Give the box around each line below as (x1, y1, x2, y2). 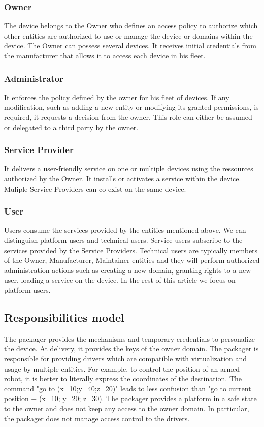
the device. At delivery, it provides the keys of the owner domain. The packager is (4, 343, 259, 354)
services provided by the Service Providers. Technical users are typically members (4, 245, 258, 255)
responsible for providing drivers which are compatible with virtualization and (4, 353, 247, 363)
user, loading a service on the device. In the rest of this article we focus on (4, 274, 236, 285)
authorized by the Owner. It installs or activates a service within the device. (4, 173, 241, 184)
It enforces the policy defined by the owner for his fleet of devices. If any (4, 91, 229, 102)
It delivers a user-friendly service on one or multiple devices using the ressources (4, 163, 253, 174)
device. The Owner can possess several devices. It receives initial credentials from (4, 40, 256, 51)
